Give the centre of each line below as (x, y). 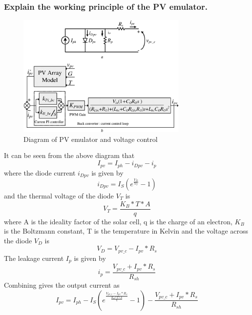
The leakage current (34, 258)
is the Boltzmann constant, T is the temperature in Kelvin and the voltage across (126, 231)
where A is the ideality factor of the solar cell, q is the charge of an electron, (118, 221)
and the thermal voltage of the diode (59, 195)
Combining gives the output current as (62, 285)
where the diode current (40, 172)
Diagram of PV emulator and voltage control (91, 139)
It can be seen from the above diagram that (69, 155)
